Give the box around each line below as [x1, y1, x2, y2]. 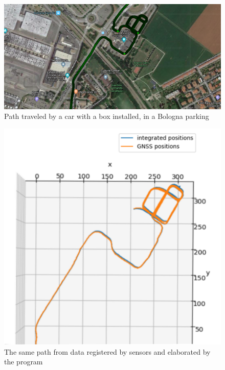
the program [4, 356, 43, 367]
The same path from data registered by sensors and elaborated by [4, 346, 211, 357]
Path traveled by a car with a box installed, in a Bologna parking [4, 111, 209, 121]
